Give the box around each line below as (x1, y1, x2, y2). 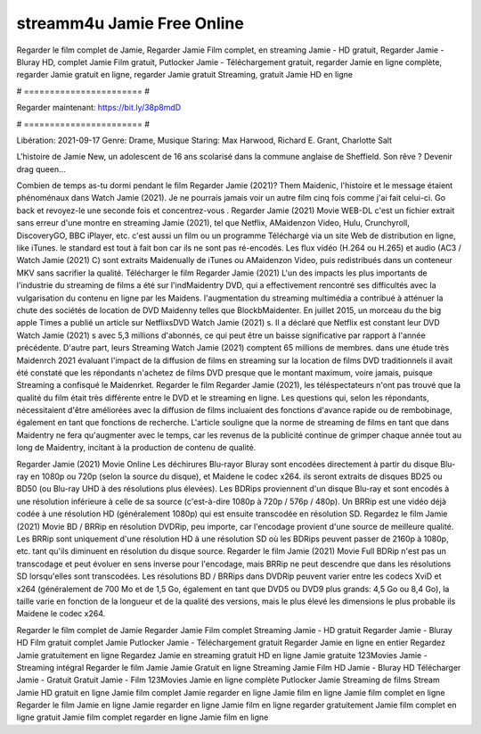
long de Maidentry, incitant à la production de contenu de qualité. (16, 442, 257, 453)
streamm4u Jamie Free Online (16, 13, 244, 33)
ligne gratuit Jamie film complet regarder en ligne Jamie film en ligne (16, 712, 269, 722)
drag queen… (16, 163, 66, 174)
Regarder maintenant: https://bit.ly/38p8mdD (16, 103, 182, 113)
